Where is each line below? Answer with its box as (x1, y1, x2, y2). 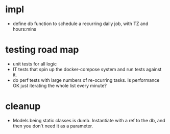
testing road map (5, 44, 79, 56)
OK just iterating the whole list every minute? (12, 82, 107, 88)
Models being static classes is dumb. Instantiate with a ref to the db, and (12, 117, 165, 123)
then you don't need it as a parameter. (12, 123, 93, 129)
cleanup (5, 101, 41, 112)
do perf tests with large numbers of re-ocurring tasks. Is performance (12, 77, 160, 83)
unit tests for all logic (12, 60, 57, 67)
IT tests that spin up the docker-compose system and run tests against (12, 66, 162, 72)
